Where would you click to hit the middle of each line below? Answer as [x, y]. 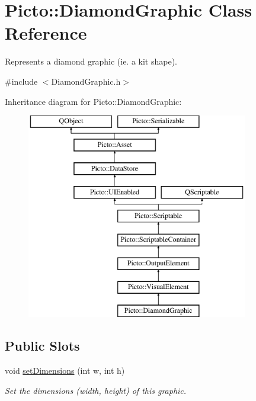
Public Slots [42, 346]
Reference [46, 33]
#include [21, 81]
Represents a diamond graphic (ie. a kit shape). [91, 61]
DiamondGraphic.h [86, 81]
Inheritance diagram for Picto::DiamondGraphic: [93, 101]
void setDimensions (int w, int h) [65, 370]
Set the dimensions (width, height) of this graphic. [96, 390]
